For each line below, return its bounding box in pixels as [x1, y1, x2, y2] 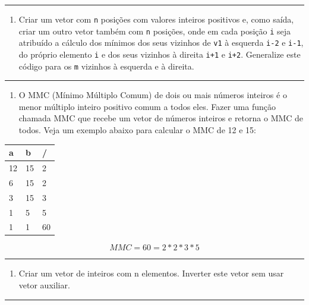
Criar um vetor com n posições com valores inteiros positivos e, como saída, [18, 13, 294, 25]
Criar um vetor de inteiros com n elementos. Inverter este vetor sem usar [18, 267, 284, 279]
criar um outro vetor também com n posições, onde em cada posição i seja [18, 24, 291, 37]
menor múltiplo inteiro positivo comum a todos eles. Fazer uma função [18, 100, 276, 112]
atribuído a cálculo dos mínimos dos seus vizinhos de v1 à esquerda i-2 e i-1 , [18, 36, 304, 49]
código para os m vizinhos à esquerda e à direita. [18, 59, 194, 72]
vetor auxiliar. [18, 279, 70, 291]
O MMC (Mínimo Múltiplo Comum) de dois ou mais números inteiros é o [18, 89, 287, 101]
